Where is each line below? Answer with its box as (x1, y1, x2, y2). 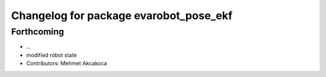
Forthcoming (11, 26, 65, 37)
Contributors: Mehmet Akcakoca (26, 60, 107, 67)
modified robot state (26, 51, 77, 58)
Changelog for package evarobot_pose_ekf (11, 9, 232, 22)
